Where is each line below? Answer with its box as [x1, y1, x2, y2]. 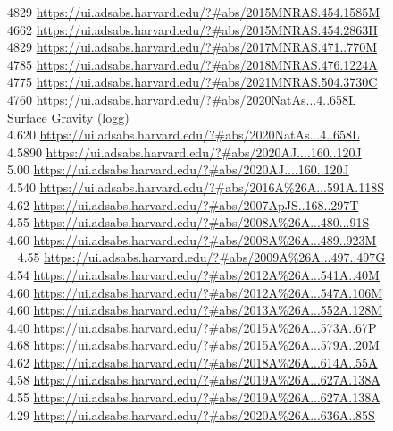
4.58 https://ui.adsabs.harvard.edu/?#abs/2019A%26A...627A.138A [7, 370, 380, 389]
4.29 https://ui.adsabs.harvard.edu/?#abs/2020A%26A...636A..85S [7, 405, 375, 424]
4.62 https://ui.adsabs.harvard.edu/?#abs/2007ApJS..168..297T [7, 195, 359, 214]
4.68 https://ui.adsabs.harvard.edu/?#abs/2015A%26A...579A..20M [7, 335, 380, 354]
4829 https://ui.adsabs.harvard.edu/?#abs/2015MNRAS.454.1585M [7, 3, 380, 21]
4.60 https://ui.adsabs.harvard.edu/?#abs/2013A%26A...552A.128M [7, 300, 383, 319]
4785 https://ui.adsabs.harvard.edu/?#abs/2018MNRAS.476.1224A [7, 55, 378, 73]
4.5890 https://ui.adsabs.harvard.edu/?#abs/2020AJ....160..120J [7, 142, 362, 161]
